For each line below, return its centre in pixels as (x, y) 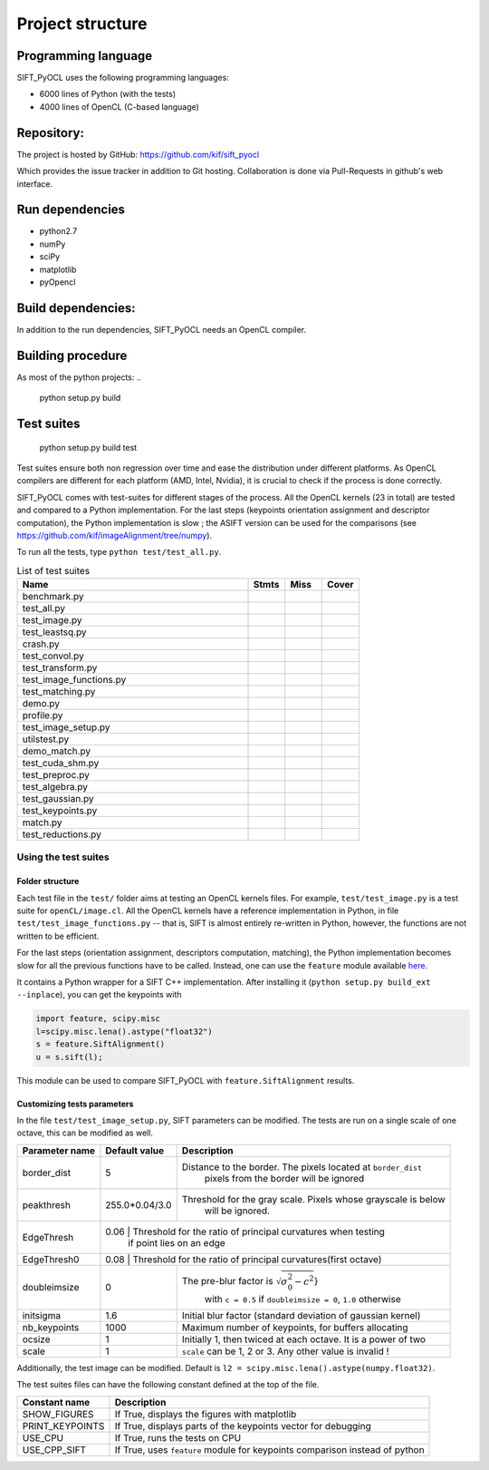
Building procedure (72, 355)
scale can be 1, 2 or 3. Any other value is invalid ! (285, 1351)
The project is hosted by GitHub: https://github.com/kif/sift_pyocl (138, 154)
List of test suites (53, 570)
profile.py (43, 716)
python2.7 (58, 231)
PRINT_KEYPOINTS (63, 1426)
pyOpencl (58, 282)
